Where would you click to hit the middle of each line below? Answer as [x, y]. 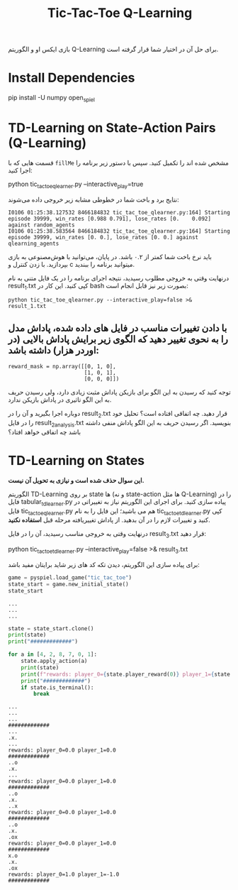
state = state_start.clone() [51, 628]
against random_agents [41, 225]
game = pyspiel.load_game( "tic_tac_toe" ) [70, 577]
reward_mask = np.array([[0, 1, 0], [62, 367]
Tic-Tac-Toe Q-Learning [120, 13]
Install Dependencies [72, 78]
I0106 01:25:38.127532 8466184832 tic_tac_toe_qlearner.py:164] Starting [119, 212]
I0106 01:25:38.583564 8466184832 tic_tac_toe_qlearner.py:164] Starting [119, 231]
